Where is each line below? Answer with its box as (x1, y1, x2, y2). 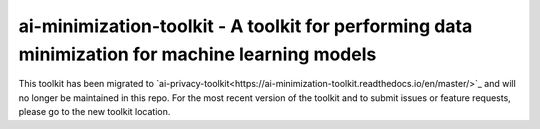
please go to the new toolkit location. (18, 106, 171, 118)
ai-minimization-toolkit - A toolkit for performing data (18, 15, 473, 37)
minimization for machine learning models (18, 43, 377, 65)
